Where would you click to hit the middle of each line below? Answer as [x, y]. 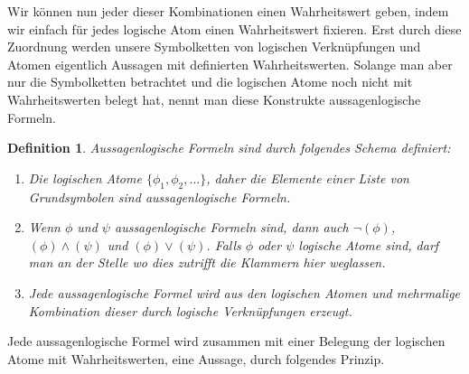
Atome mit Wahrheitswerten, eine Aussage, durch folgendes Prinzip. [196, 358]
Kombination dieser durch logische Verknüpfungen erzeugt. [190, 310]
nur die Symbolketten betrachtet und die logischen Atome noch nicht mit [210, 82]
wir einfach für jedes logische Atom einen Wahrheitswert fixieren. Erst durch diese [234, 28]
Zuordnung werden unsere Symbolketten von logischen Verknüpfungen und [214, 47]
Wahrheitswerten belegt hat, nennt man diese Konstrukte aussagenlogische [214, 99]
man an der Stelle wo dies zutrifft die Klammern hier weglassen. [207, 262]
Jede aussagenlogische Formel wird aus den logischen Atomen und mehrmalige [244, 292]
